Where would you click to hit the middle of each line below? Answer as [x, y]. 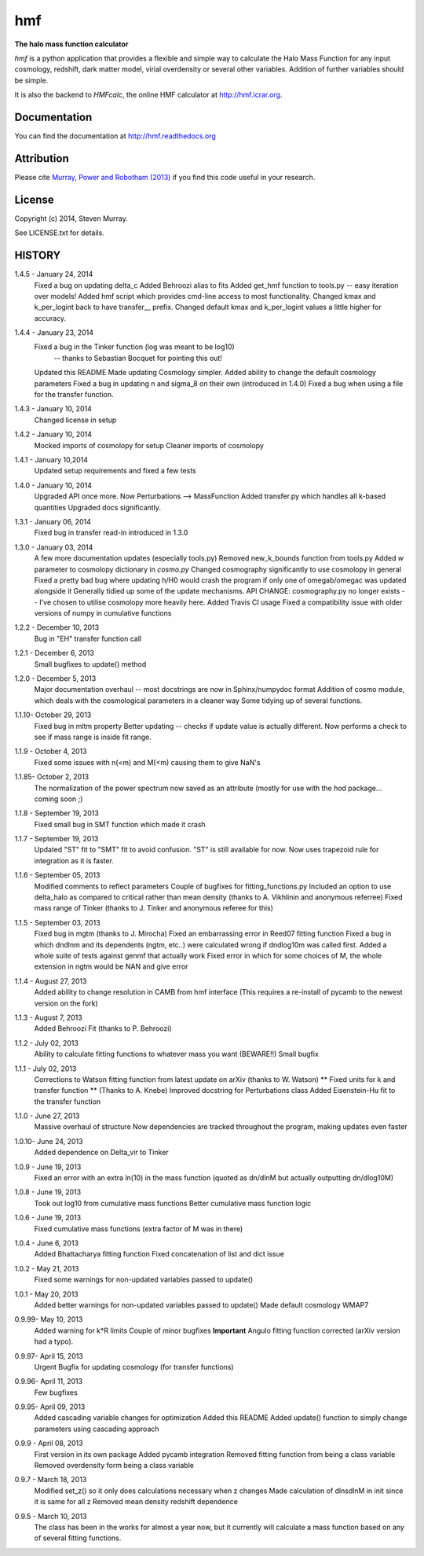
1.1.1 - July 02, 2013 [46, 1069]
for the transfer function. [74, 395]
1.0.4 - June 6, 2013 [46, 1243]
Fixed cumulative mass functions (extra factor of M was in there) [139, 1229]
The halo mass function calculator [71, 44]
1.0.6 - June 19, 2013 [48, 1218]
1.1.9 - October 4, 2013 [51, 752]
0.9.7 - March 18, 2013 [51, 1480]
